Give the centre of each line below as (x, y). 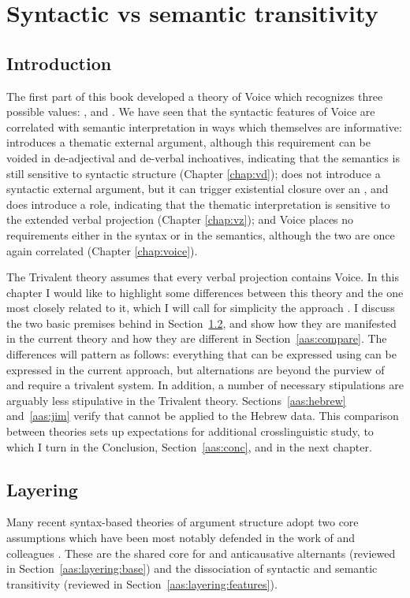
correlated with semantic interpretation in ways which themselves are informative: (204, 126)
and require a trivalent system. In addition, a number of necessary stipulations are (205, 385)
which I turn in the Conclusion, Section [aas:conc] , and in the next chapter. (189, 446)
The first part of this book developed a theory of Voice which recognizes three (195, 96)
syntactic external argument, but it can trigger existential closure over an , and (198, 189)
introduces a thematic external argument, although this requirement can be (188, 142)
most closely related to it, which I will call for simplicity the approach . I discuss (201, 308)
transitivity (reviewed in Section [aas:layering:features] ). (142, 583)
